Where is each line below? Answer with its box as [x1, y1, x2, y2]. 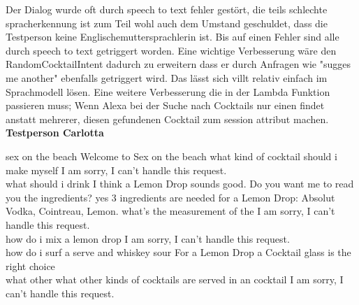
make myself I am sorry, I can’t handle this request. [6, 162, 227, 177]
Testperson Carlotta [6, 125, 104, 140]
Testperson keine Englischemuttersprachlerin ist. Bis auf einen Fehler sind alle [6, 29, 339, 44]
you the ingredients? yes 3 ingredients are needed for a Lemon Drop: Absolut [6, 190, 335, 204]
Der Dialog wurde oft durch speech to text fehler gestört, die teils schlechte [6, 2, 328, 16]
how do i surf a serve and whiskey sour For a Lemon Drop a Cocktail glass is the [6, 245, 351, 260]
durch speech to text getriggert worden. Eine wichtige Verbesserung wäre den [6, 43, 337, 57]
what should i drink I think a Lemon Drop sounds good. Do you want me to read [6, 176, 354, 191]
